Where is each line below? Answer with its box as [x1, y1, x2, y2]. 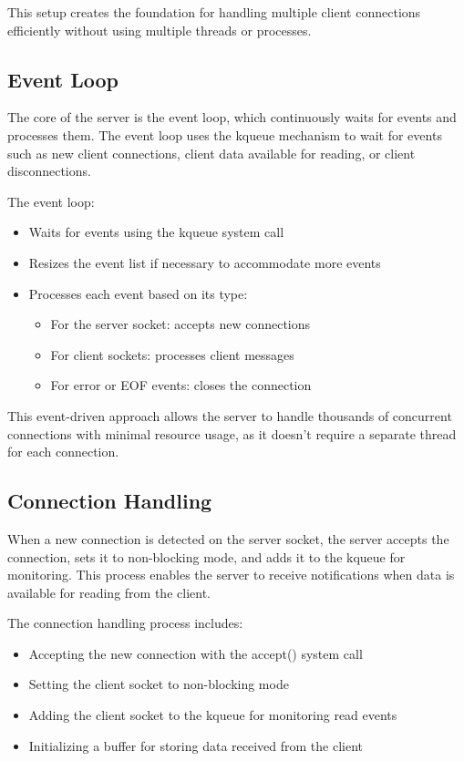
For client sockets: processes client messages [50, 345, 294, 364]
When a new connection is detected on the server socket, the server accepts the [7, 529, 449, 548]
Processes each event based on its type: [28, 283, 248, 303]
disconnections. [7, 161, 91, 180]
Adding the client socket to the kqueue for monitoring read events [28, 705, 397, 725]
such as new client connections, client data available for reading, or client [7, 143, 416, 162]
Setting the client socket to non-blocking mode [28, 674, 289, 694]
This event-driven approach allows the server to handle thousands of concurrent [7, 406, 452, 425]
